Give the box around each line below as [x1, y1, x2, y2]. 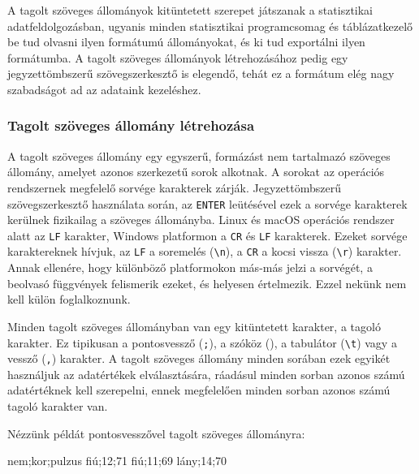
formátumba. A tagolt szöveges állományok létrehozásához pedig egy [7, 49, 348, 66]
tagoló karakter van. [7, 398, 108, 414]
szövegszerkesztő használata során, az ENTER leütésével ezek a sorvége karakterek [7, 195, 408, 212]
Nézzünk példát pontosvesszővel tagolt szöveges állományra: [7, 424, 305, 442]
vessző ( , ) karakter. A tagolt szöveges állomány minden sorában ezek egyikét [7, 350, 391, 367]
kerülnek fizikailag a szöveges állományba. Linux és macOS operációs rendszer [7, 211, 395, 228]
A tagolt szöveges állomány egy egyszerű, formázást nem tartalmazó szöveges [7, 147, 391, 164]
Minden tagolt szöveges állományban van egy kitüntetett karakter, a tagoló [7, 317, 381, 334]
